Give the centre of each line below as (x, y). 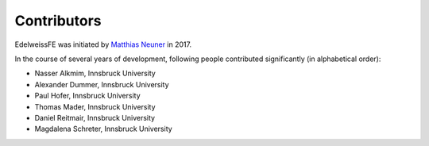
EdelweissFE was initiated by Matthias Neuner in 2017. (103, 44)
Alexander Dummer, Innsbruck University (102, 84)
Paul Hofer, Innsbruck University (87, 96)
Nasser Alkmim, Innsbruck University (95, 73)
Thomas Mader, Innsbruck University (95, 106)
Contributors (58, 21)
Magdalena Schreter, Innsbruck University (103, 129)
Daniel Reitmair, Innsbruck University (95, 117)
